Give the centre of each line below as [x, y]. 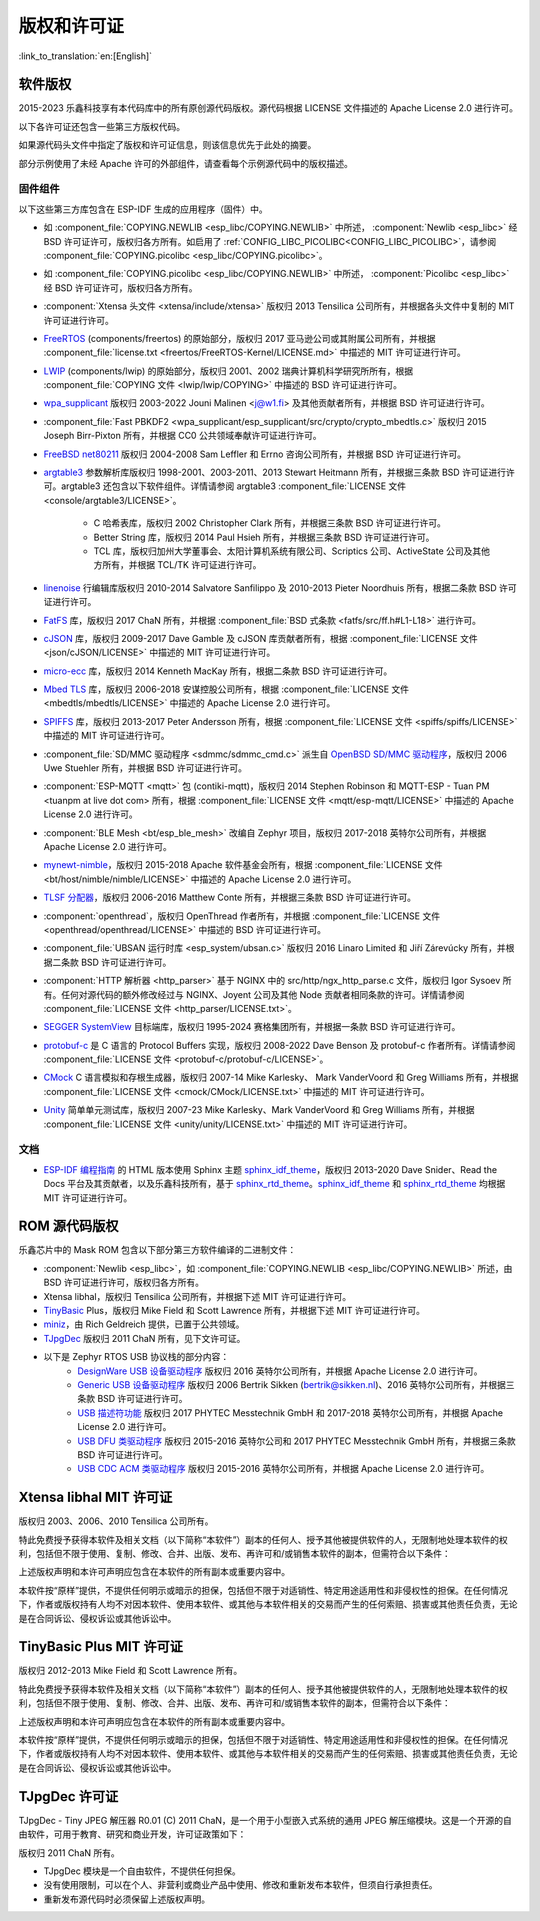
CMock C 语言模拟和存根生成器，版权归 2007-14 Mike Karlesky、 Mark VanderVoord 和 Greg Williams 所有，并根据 [281, 1077]
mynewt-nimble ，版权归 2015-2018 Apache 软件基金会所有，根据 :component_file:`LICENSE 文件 [243, 865]
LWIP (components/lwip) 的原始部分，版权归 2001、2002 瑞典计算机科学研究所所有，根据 [228, 371]
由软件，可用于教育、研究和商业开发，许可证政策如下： [132, 1834]
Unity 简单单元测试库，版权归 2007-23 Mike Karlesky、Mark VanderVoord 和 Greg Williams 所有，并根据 [259, 1110]
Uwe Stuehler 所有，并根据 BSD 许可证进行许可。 [145, 768]
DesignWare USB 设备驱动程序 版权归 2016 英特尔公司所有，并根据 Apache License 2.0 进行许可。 [280, 1371]
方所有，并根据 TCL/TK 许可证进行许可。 [177, 565]
